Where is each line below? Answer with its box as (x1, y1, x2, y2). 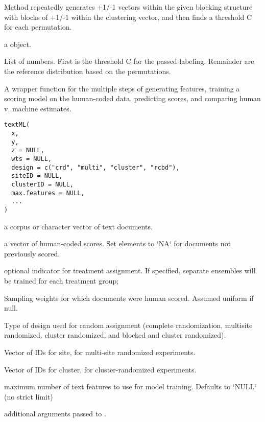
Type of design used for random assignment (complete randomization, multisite (4, 319, 253, 330)
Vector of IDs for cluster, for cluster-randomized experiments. (4, 364, 197, 374)
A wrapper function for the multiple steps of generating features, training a (4, 83, 240, 93)
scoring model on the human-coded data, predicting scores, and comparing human (4, 93, 261, 104)
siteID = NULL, (11, 172, 63, 180)
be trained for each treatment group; (4, 275, 119, 286)
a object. (4, 38, 31, 49)
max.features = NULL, (11, 189, 85, 197)
